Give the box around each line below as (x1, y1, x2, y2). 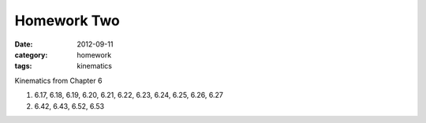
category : (14, 50, 48, 59)
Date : (14, 39, 33, 49)
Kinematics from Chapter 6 (14, 76, 103, 85)
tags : (14, 61, 32, 71)
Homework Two (14, 12, 120, 29)
